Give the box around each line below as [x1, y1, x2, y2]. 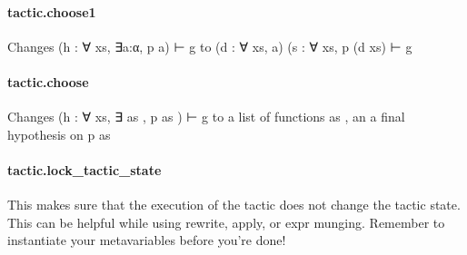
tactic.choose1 [7, 2, 96, 21]
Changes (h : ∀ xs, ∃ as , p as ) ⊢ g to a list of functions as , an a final [7, 107, 405, 126]
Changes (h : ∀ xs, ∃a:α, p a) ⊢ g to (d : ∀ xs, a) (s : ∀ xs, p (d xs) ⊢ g [7, 36, 412, 55]
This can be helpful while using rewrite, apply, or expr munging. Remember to [7, 212, 445, 231]
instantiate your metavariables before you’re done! [7, 230, 286, 250]
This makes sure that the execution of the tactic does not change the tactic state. [7, 195, 461, 214]
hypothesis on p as [7, 124, 111, 143]
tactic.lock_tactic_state [7, 160, 162, 179]
